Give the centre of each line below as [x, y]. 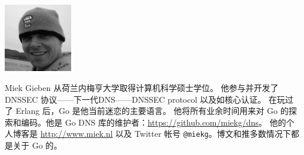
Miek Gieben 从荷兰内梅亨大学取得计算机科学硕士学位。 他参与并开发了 [142, 87]
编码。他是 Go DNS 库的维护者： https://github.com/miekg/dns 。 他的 [153, 122]
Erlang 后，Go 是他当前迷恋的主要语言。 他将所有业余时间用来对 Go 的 [152, 111]
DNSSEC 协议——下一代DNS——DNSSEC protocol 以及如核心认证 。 [135, 99]
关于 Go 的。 [37, 145]
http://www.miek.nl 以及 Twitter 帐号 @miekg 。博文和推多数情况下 [166, 134]
